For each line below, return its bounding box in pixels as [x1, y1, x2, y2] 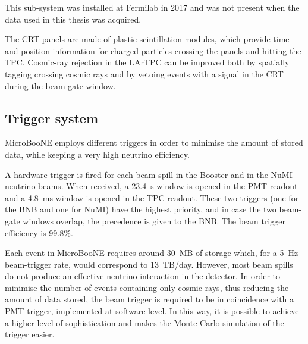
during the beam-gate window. [5, 79, 116, 92]
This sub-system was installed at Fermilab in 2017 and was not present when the [5, 1, 300, 13]
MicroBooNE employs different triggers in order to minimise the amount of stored [5, 136, 303, 149]
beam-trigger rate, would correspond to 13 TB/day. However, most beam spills [5, 258, 293, 270]
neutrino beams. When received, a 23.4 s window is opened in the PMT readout [5, 180, 298, 192]
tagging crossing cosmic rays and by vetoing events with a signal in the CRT [5, 67, 284, 80]
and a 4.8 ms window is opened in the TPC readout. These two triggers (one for [5, 191, 299, 204]
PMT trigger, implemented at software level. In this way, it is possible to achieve [5, 305, 299, 317]
